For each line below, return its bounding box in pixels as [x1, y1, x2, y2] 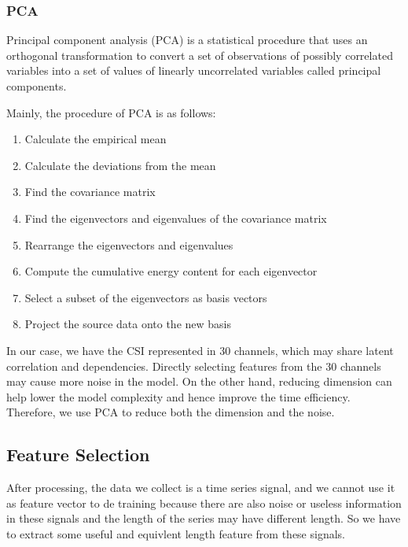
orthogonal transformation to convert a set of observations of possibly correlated [6, 46, 393, 63]
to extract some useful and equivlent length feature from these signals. [6, 525, 345, 541]
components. [6, 78, 67, 94]
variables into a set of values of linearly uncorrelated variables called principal [6, 62, 381, 79]
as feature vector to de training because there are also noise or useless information [6, 494, 402, 511]
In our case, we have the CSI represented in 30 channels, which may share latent [6, 342, 394, 358]
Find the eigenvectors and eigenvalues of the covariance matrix [24, 209, 327, 226]
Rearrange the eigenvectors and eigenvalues [24, 236, 233, 253]
